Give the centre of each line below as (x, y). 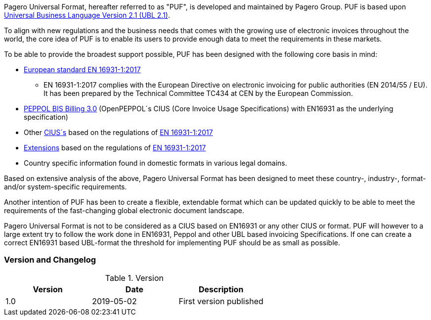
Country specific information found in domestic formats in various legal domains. (155, 163)
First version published (221, 301)
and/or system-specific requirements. (65, 187)
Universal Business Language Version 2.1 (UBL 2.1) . (87, 15)
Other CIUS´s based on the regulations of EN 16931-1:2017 (118, 132)
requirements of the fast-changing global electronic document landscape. (124, 210)
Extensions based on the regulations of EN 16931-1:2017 (115, 148)
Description (221, 289)
